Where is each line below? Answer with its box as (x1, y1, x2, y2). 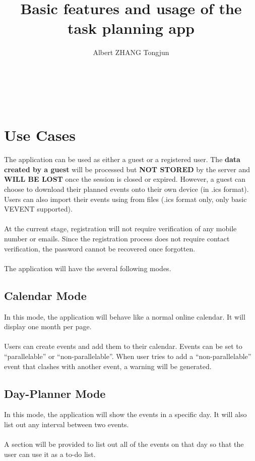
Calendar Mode (4, 287, 87, 303)
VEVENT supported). (4, 203, 73, 214)
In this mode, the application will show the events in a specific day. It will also (4, 409, 247, 420)
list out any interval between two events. (4, 419, 129, 429)
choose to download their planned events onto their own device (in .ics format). (4, 184, 249, 194)
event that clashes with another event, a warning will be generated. (4, 361, 212, 371)
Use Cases (4, 125, 76, 145)
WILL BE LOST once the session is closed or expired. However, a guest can (4, 174, 245, 184)
